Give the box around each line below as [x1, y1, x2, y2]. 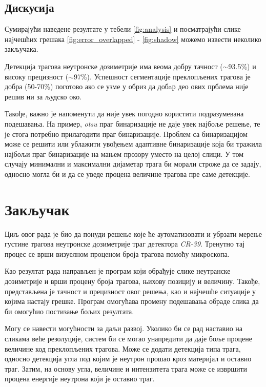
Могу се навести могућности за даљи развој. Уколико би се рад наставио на [5, 323, 243, 334]
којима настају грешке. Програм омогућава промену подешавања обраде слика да [5, 296, 259, 307]
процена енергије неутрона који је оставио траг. [5, 373, 155, 384]
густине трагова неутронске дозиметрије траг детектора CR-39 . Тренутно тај [5, 238, 245, 249]
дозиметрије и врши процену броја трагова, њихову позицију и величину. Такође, [5, 276, 260, 287]
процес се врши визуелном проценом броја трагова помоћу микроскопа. [5, 248, 230, 259]
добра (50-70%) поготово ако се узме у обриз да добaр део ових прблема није [5, 81, 249, 92]
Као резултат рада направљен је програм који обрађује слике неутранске [5, 266, 231, 276]
